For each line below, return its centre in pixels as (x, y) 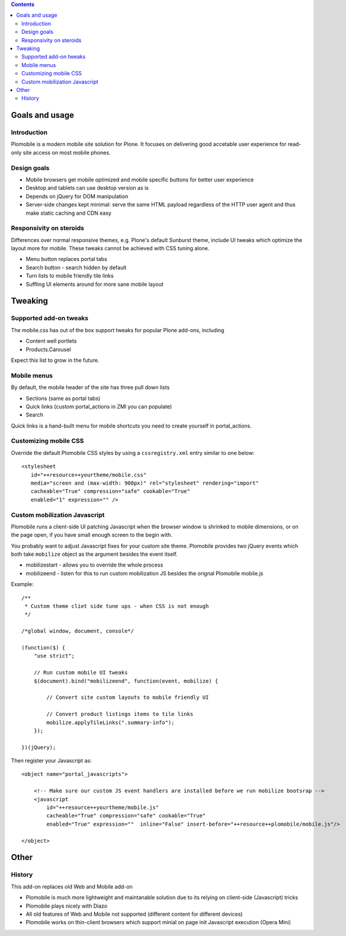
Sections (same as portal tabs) (63, 398)
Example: (22, 584)
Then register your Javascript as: (51, 761)
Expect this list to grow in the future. (55, 360)
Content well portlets (51, 341)
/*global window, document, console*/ (78, 631)
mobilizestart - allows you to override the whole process (94, 565)
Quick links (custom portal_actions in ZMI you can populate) (99, 406)
